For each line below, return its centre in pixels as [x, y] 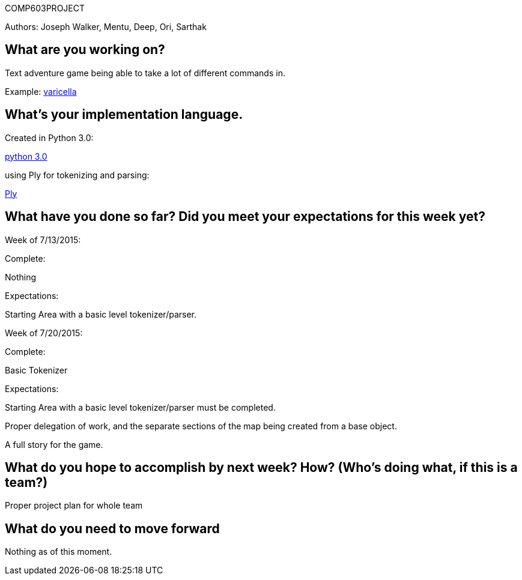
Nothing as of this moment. [59, 552]
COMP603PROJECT [45, 8]
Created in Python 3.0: [49, 137]
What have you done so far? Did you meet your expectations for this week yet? [245, 217]
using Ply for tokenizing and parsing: [77, 175]
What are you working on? [85, 50]
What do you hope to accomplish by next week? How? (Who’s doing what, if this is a [261, 467]
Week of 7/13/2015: [43, 240]
